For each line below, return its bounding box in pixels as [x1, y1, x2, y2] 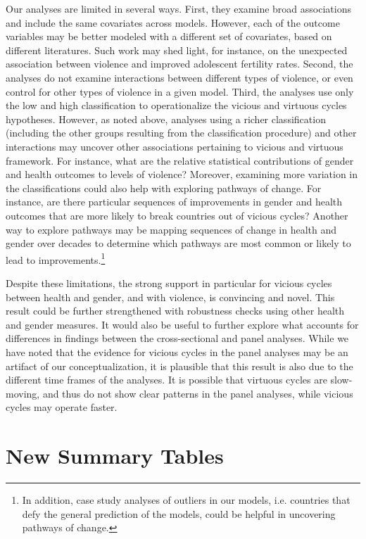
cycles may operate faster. [6, 400, 118, 414]
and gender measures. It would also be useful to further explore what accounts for [6, 317, 359, 331]
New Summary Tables [6, 441, 224, 470]
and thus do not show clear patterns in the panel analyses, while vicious [42, 386, 353, 400]
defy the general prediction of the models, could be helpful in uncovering [22, 506, 336, 521]
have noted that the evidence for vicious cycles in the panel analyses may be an [6, 344, 348, 359]
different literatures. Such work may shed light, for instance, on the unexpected [6, 42, 348, 57]
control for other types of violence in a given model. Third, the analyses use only [6, 84, 354, 99]
